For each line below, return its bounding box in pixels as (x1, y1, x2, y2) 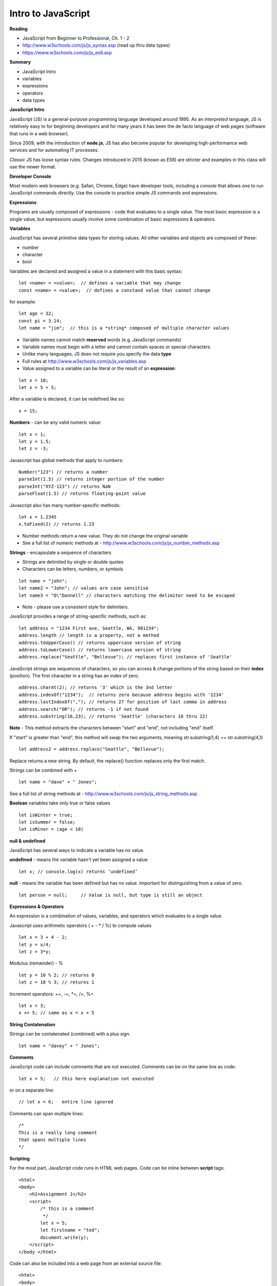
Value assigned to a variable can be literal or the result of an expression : (22, 365, 176, 371)
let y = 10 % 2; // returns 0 (18, 972, 95, 978)
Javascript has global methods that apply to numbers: (9, 457, 124, 463)
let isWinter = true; (18, 812, 73, 818)
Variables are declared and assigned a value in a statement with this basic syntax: (9, 268, 183, 274)
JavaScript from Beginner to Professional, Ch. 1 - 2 (22, 35, 130, 41)
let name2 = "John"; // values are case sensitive (18, 585, 149, 591)
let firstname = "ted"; (40, 1227, 100, 1233)
